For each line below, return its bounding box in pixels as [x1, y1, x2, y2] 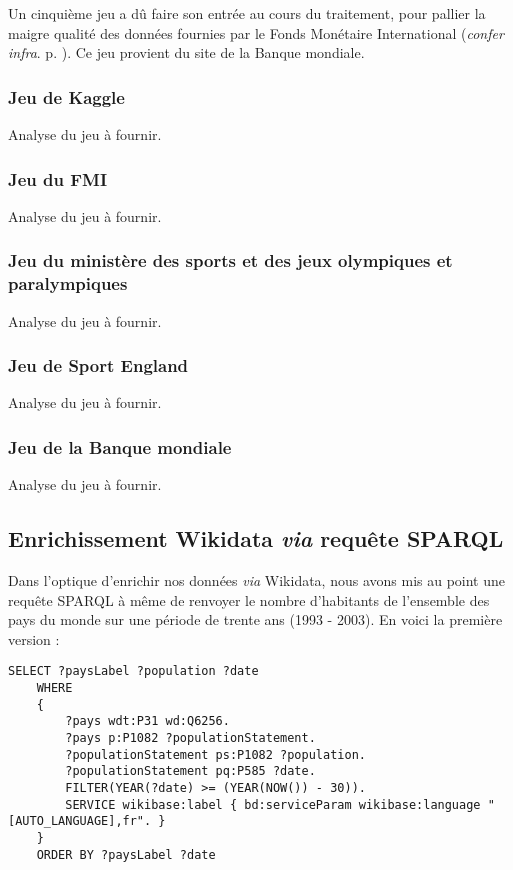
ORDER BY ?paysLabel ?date [36, 847, 216, 862]
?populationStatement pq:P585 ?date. [65, 764, 316, 779]
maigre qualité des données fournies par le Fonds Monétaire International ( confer [8, 22, 504, 43]
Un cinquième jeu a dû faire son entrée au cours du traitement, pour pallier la [8, 3, 486, 23]
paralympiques [8, 271, 128, 296]
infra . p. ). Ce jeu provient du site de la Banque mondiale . [8, 42, 365, 63]
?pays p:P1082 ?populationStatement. [65, 730, 316, 745]
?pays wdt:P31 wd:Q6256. [65, 714, 230, 729]
